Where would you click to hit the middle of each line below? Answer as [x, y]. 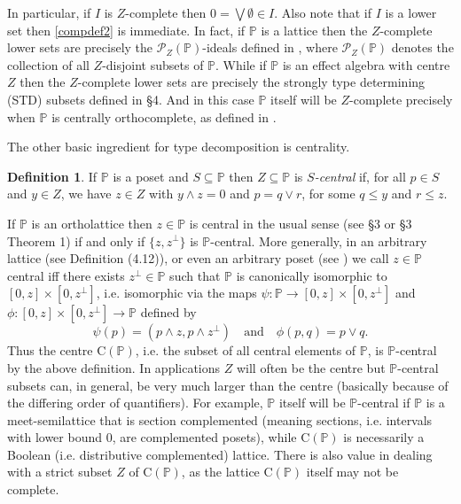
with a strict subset [60, 472]
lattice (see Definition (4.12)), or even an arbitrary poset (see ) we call [198, 258]
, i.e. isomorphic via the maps [176, 293]
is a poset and [151, 176]
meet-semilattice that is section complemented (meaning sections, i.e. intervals [220, 419]
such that [195, 275]
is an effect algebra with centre [366, 64]
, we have [86, 194]
